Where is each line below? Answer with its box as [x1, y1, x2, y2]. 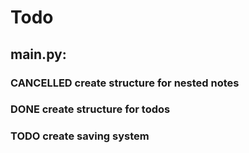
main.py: [10, 46, 67, 63]
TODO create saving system [10, 129, 150, 143]
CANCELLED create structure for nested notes [10, 76, 240, 90]
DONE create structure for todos [10, 102, 171, 116]
